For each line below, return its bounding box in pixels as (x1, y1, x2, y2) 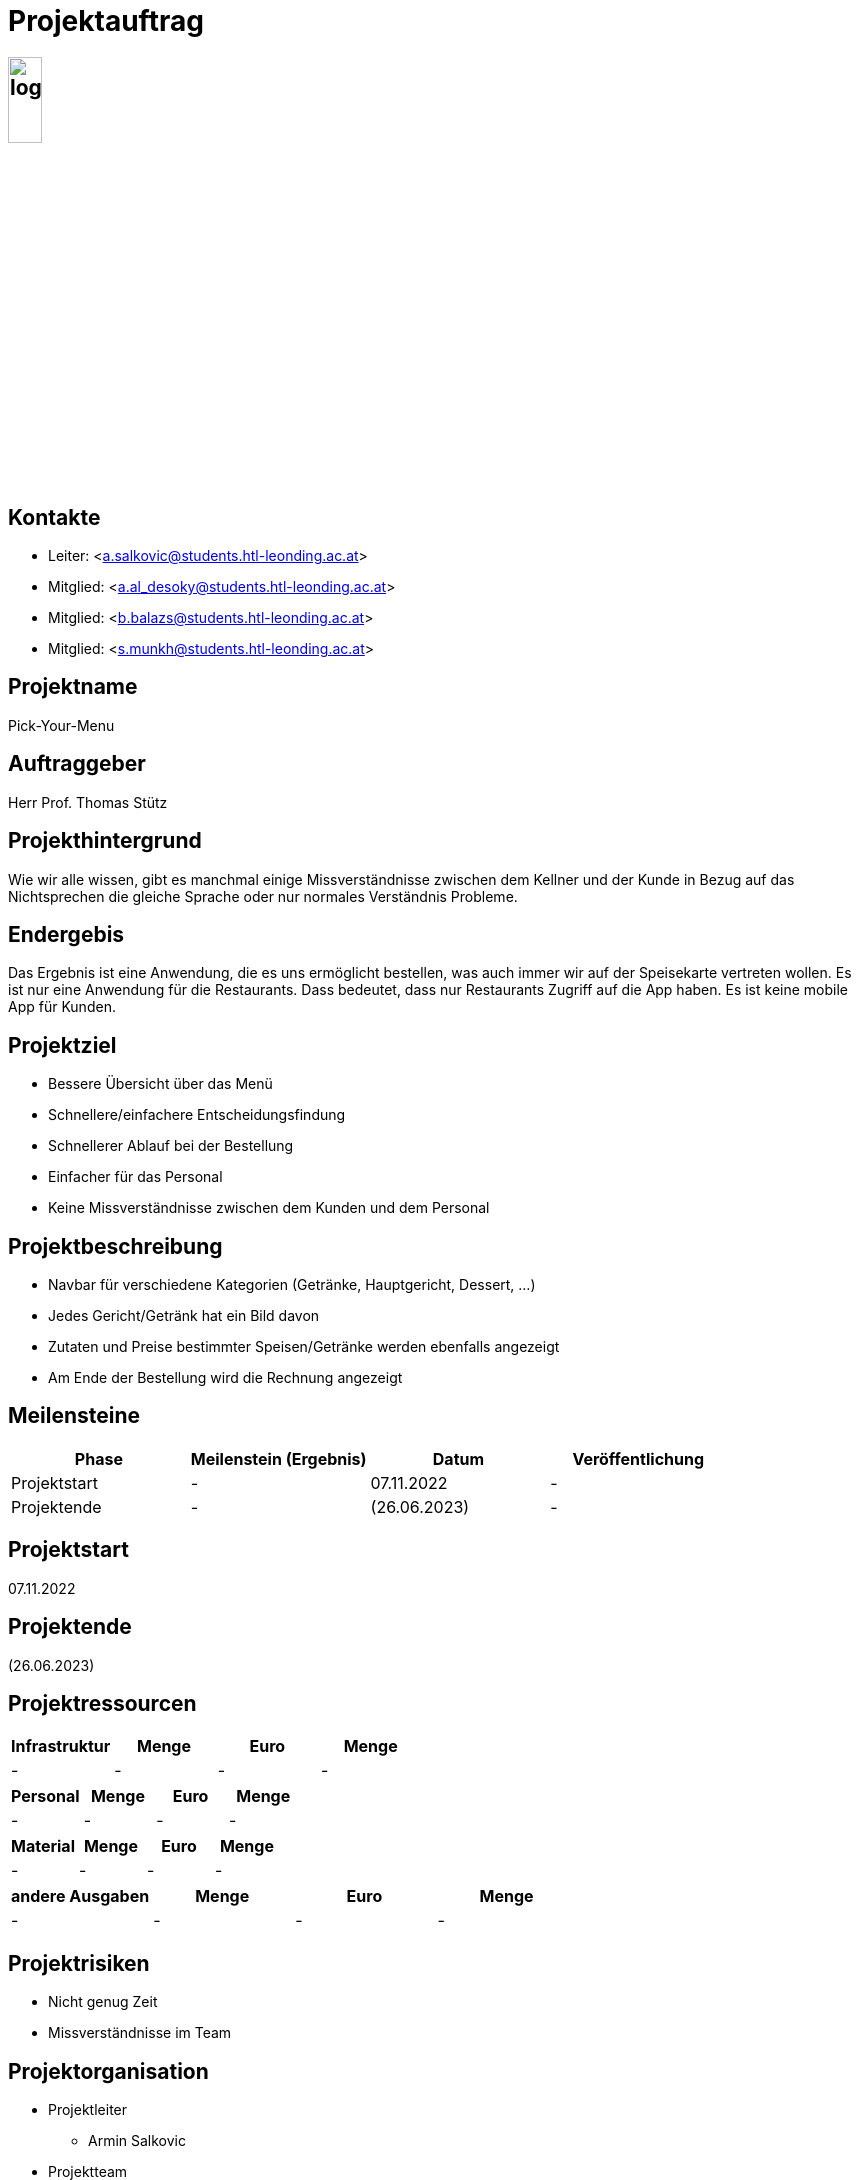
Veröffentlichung (572, 1448, 705, 1469)
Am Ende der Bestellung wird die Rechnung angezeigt (48, 1369, 403, 1387)
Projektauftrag (8, 4, 204, 38)
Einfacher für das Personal (48, 1168, 223, 1186)
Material (11, 1836, 75, 1857)
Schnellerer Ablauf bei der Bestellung (48, 1137, 294, 1155)
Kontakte (8, 504, 101, 530)
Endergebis (8, 921, 125, 947)
